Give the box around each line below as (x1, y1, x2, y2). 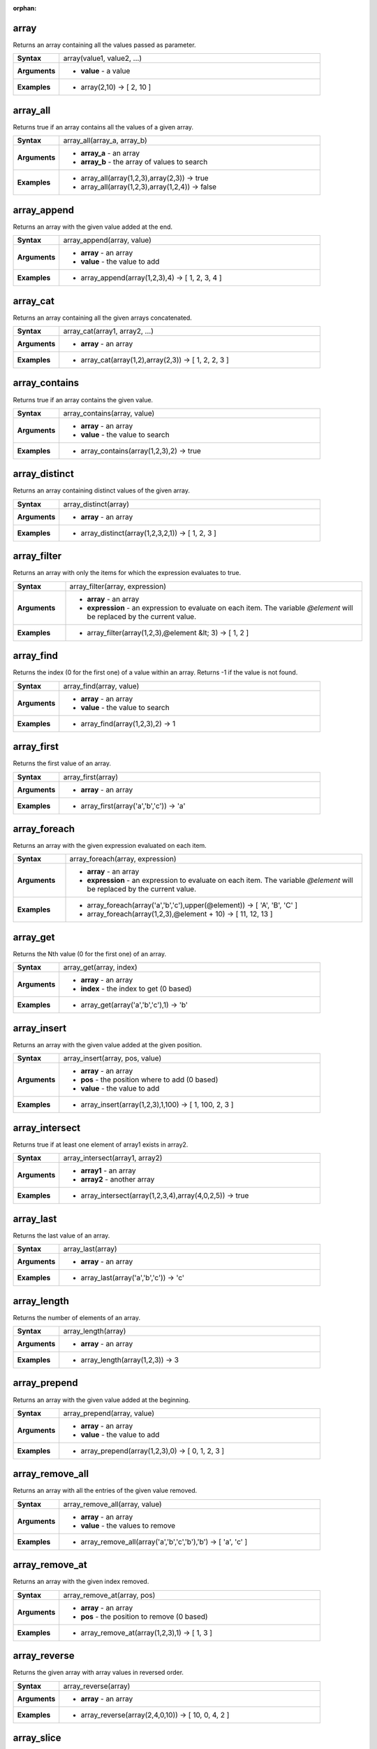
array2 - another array (80, 1175, 155, 1184)
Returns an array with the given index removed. (13, 1578, 149, 1586)
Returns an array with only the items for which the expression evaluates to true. (13, 569, 242, 577)
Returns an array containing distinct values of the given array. (13, 486, 190, 495)
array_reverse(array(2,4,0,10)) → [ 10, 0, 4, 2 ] (80, 1710, 230, 1720)
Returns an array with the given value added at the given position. (13, 1040, 202, 1049)
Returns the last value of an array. (13, 1231, 110, 1240)
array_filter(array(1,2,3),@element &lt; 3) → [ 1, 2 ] (87, 628, 249, 637)
